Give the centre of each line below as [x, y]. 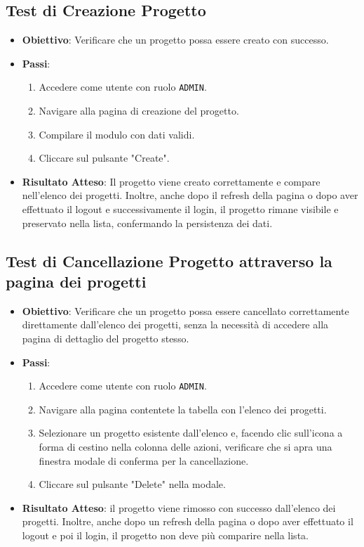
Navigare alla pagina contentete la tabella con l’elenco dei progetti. [183, 409]
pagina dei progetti [76, 281]
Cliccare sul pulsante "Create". [104, 158]
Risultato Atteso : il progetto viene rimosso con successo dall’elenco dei [179, 507]
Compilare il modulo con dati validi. [117, 134]
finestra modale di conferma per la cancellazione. [144, 460]
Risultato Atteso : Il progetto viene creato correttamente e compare [171, 181]
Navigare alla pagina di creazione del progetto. [139, 111]
